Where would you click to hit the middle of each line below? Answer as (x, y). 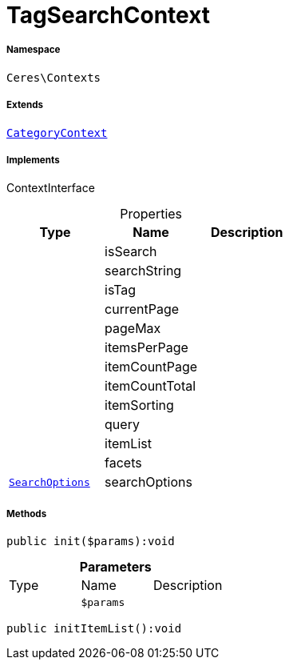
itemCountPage (151, 367)
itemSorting (139, 405)
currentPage (142, 309)
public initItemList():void (94, 629)
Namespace (34, 50)
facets (123, 463)
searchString (143, 271)
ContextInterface (51, 188)
